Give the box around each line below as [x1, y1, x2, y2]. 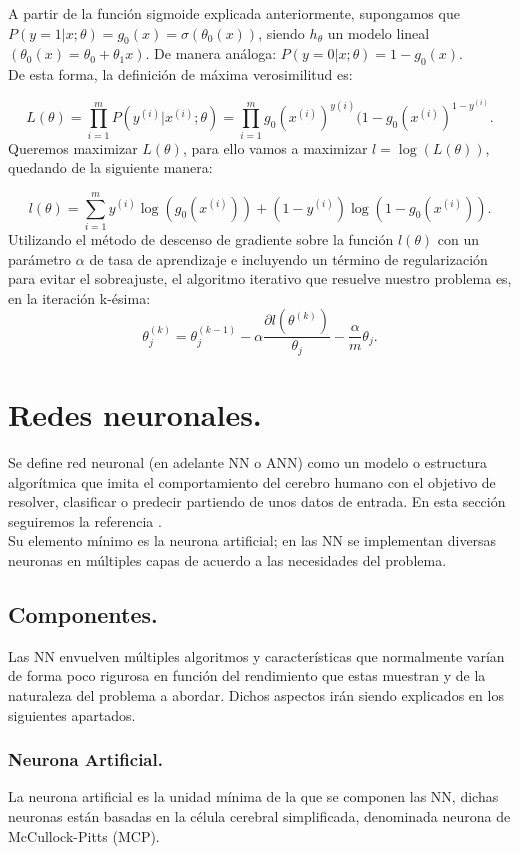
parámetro [8, 248, 72, 269]
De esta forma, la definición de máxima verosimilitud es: [8, 64, 353, 85]
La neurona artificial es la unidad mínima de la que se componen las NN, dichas [8, 786, 499, 807]
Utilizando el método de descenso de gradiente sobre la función [8, 228, 394, 249]
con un [437, 228, 480, 249]
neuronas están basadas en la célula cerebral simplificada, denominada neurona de [8, 805, 511, 826]
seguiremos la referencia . [8, 510, 162, 531]
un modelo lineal [327, 22, 430, 43]
